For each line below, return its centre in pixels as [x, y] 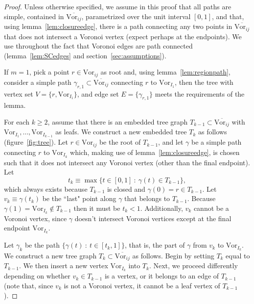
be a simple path [217, 142]
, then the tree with [204, 82]
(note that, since [29, 285]
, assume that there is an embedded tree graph [118, 121]
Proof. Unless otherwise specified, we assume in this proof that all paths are [118, 6]
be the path [42, 245]
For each [17, 121]
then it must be [97, 208]
